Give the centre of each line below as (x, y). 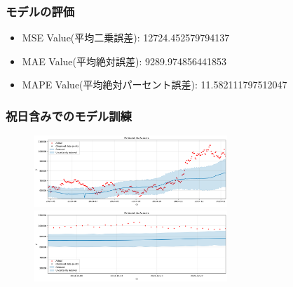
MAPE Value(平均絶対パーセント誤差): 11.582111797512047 (155, 85)
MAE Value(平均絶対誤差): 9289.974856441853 (124, 61)
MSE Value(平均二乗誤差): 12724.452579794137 (126, 38)
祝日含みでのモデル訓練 (69, 115)
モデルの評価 (40, 11)
